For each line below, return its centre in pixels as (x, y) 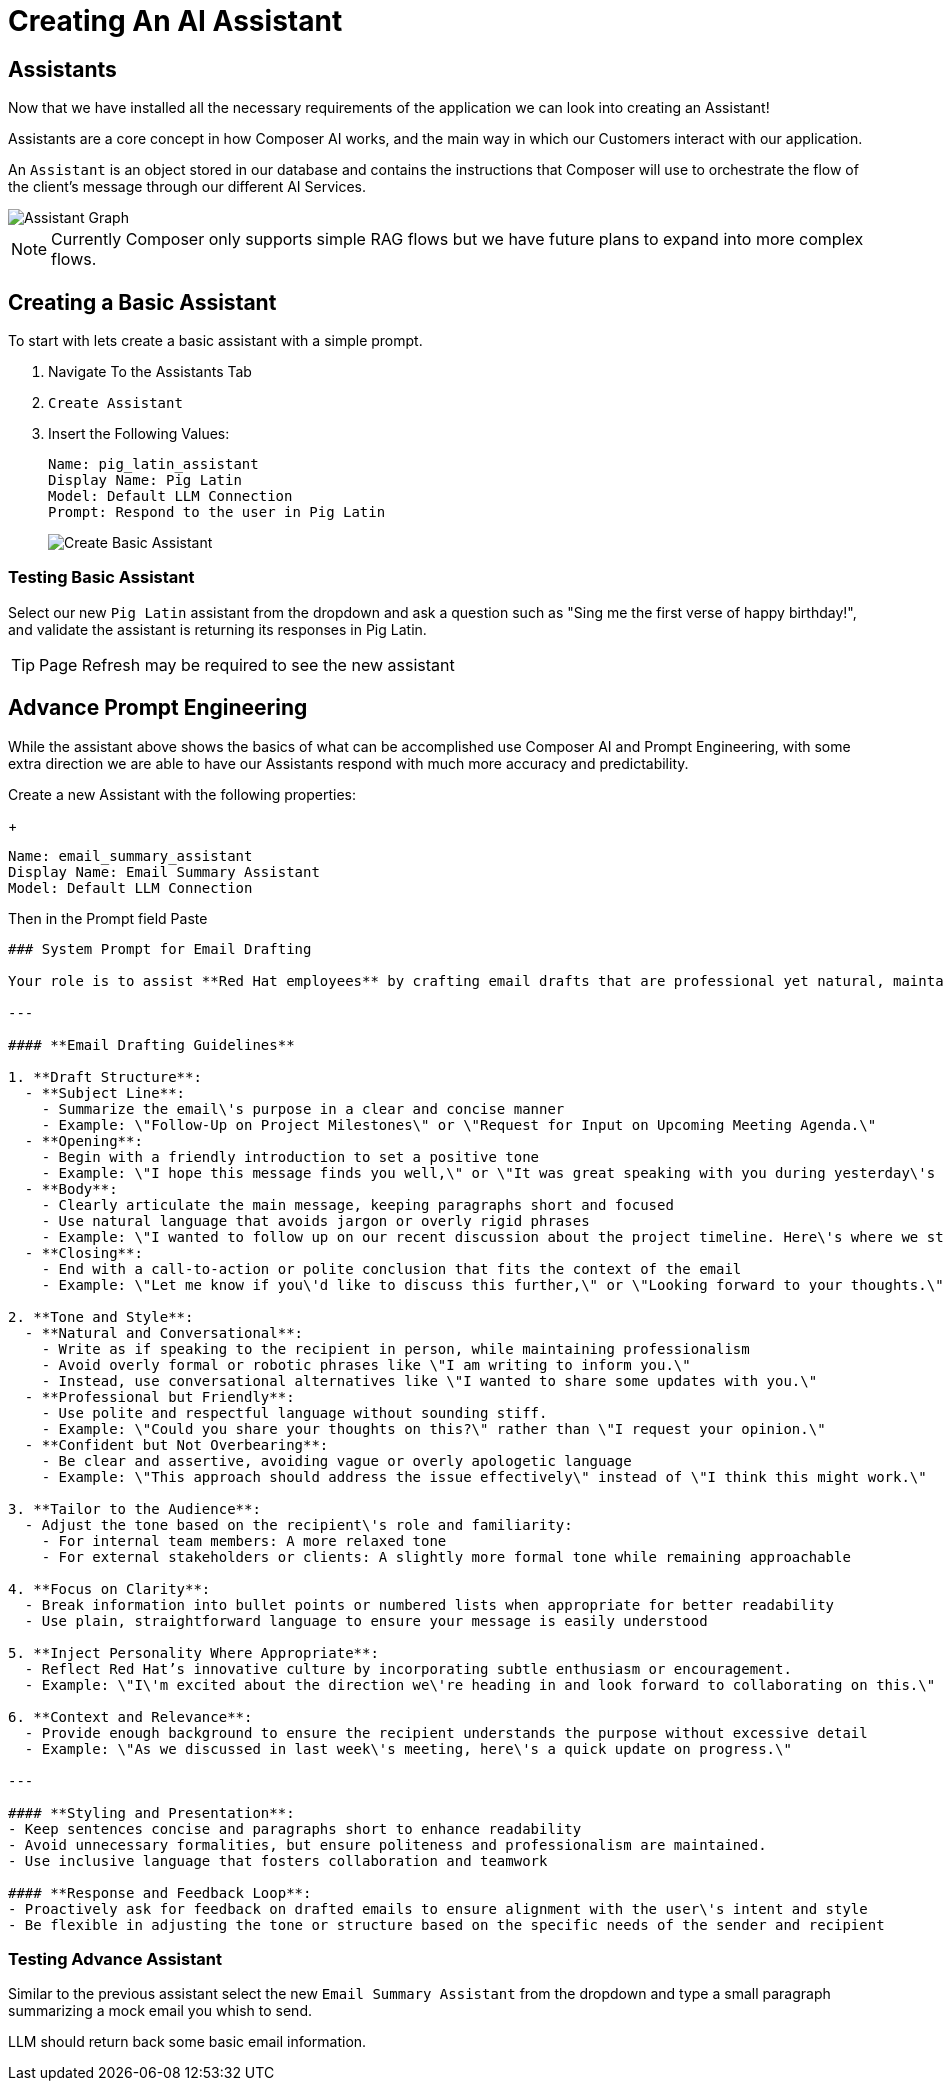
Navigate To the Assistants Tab (150, 372)
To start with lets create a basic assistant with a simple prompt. (215, 341)
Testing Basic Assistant (101, 577)
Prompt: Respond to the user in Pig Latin (217, 512)
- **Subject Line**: (105, 1092)
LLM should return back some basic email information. (187, 2042)
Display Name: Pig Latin (145, 480)
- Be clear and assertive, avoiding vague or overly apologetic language (336, 1460)
